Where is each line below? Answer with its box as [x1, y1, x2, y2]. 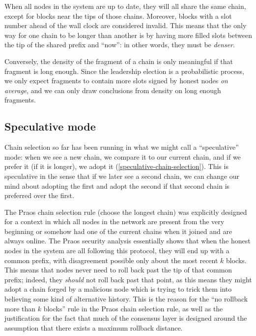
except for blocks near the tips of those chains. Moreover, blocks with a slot [4, 10, 232, 21]
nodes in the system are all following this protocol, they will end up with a [4, 245, 229, 256]
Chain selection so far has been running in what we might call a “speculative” [4, 142, 239, 152]
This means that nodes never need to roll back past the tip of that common [4, 265, 232, 275]
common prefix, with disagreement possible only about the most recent [4, 255, 218, 265]
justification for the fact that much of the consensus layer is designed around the [4, 313, 247, 323]
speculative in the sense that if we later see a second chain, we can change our [4, 170, 239, 181]
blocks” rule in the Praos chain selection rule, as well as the [43, 303, 223, 313]
